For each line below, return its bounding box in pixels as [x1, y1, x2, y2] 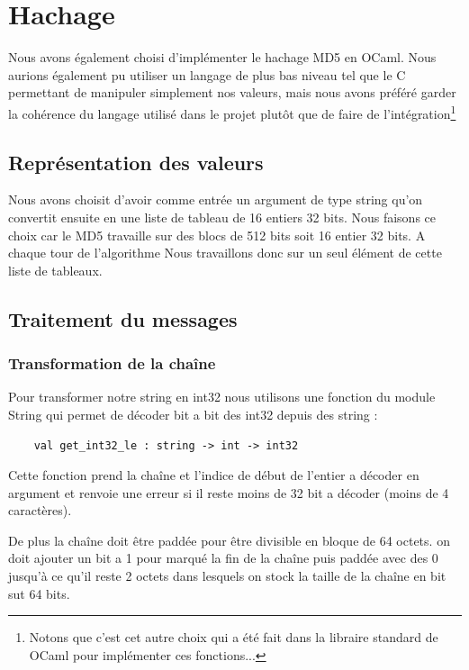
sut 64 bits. [8, 584, 70, 602]
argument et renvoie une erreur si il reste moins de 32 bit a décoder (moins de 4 [8, 483, 449, 502]
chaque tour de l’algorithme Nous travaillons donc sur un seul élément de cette [8, 243, 442, 262]
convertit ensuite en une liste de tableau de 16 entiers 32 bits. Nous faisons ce [8, 207, 437, 226]
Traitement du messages [8, 304, 238, 332]
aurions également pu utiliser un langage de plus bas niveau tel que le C [8, 65, 406, 84]
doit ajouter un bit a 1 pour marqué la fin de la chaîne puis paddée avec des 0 [8, 548, 438, 567]
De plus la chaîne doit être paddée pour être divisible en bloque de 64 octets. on [8, 530, 450, 549]
